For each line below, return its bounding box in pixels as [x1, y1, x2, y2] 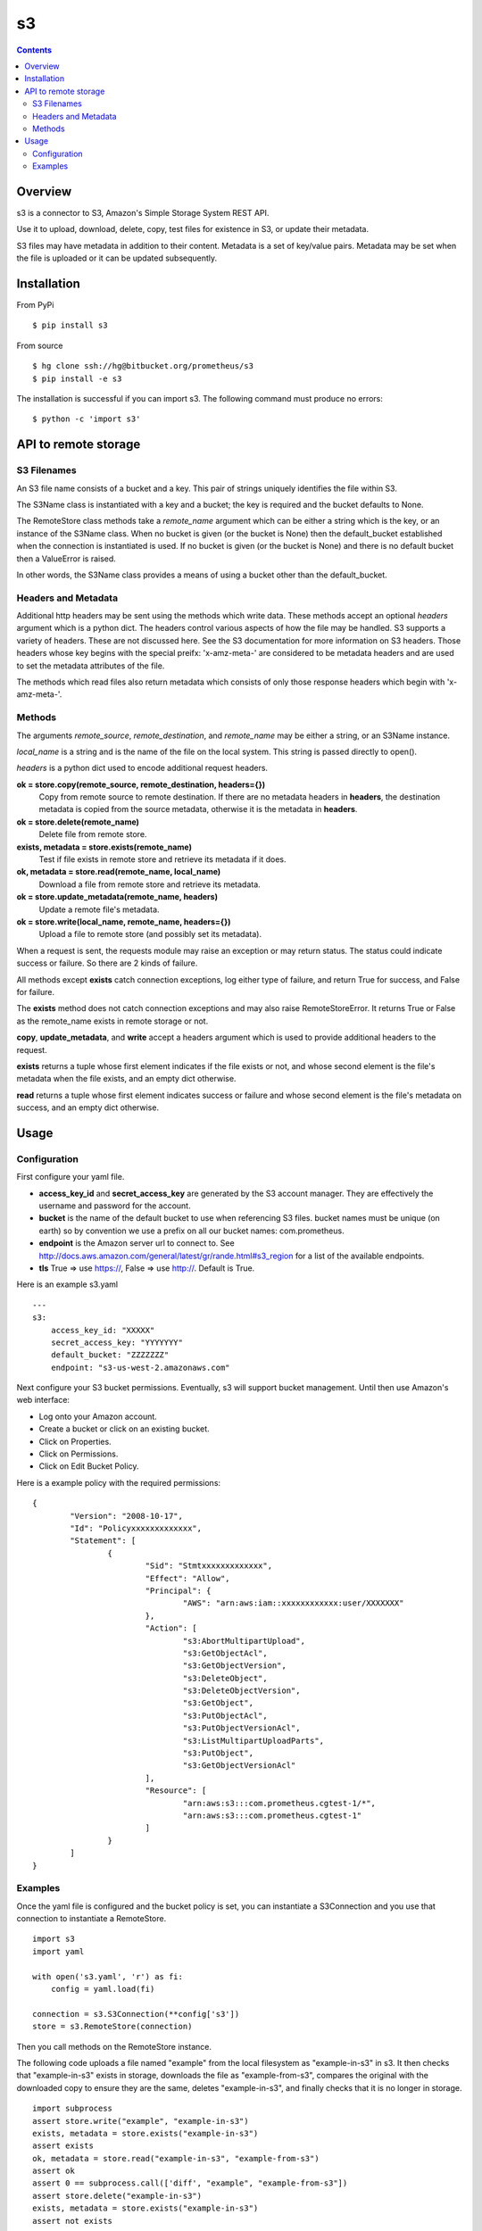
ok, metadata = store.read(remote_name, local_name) [16, 867, 221, 877]
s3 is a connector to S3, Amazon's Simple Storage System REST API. [16, 207, 270, 218]
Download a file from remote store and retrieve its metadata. [38, 879, 261, 890]
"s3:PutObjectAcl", [182, 1710, 268, 1721]
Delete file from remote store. [38, 829, 147, 840]
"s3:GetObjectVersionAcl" [182, 1761, 296, 1771]
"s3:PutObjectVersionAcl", [182, 1723, 301, 1733]
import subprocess [32, 2103, 113, 2114]
